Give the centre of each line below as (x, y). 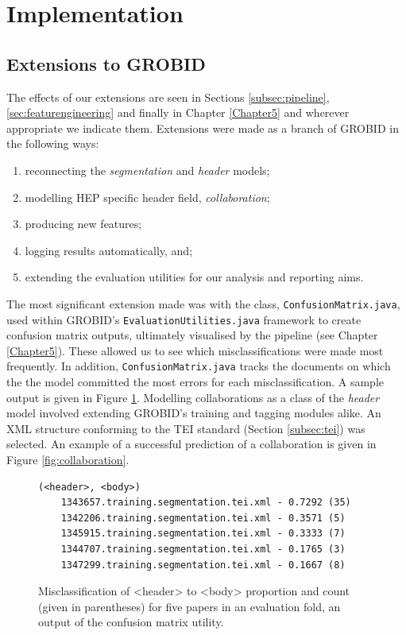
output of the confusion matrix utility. (131, 622)
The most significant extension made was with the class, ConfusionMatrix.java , (203, 303)
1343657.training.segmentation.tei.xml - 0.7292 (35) (206, 503)
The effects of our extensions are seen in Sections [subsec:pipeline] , (168, 97)
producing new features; (83, 224)
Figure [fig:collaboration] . (68, 460)
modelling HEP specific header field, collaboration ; (147, 197)
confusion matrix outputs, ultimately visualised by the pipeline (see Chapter (192, 335)
